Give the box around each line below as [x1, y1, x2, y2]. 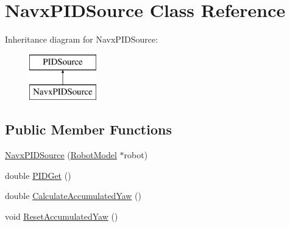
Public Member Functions [5, 120, 172, 139]
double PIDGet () [5, 169, 71, 181]
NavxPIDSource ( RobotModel [5, 148, 117, 161]
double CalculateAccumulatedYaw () [5, 189, 142, 202]
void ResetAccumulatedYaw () [5, 209, 118, 222]
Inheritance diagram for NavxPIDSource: [5, 33, 158, 46]
